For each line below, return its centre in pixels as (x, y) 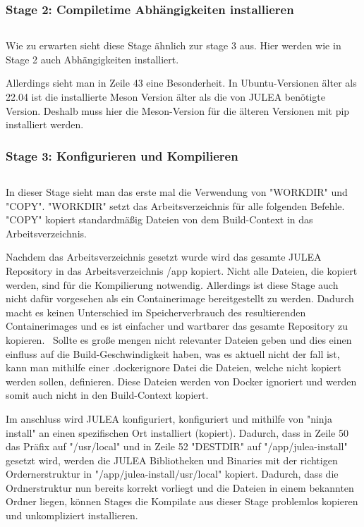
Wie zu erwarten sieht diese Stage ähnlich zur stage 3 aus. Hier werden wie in (174, 45)
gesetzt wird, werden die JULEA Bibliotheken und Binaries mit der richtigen (172, 460)
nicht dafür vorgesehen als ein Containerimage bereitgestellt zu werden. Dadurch (180, 298)
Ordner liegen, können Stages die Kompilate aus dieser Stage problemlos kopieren (182, 501)
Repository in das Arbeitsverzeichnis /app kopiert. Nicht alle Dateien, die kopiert (182, 270)
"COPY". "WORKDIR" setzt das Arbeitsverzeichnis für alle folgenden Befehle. (175, 205)
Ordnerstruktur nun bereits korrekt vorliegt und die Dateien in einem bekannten (180, 487)
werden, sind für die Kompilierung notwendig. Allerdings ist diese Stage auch (172, 284)
